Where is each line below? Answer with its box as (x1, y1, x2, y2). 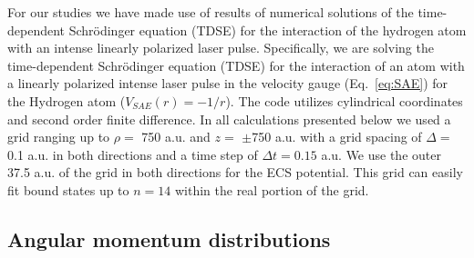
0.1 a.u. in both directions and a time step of (7, 144, 258, 164)
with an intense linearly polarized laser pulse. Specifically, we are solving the (7, 38, 434, 57)
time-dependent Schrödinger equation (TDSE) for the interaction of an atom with (7, 55, 465, 74)
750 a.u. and (141, 127, 211, 146)
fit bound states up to (7, 180, 129, 199)
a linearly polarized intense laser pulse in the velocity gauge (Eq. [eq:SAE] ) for (7, 74, 448, 93)
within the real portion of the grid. (174, 180, 369, 199)
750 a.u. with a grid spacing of (252, 127, 422, 146)
